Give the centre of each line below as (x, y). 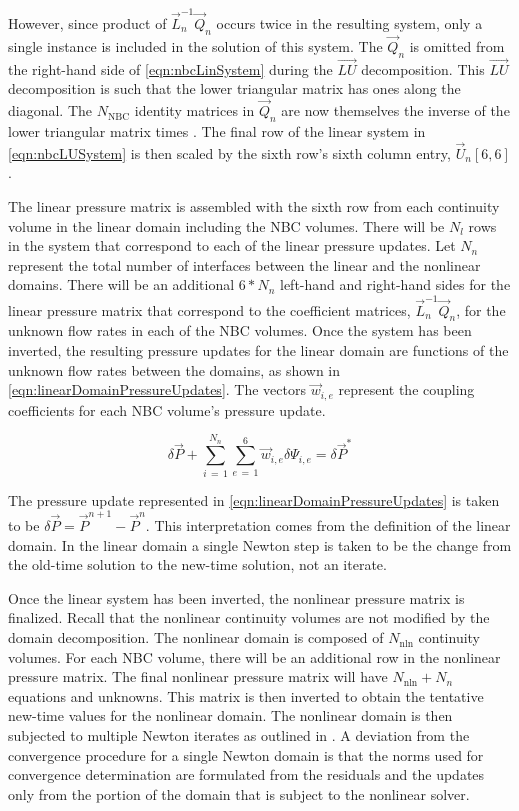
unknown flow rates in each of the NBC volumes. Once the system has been (240, 330)
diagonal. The (50, 110)
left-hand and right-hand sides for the (395, 284)
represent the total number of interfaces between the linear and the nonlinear (244, 264)
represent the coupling (406, 389)
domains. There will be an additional (121, 284)
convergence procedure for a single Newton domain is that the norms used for (246, 754)
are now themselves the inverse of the (395, 110)
